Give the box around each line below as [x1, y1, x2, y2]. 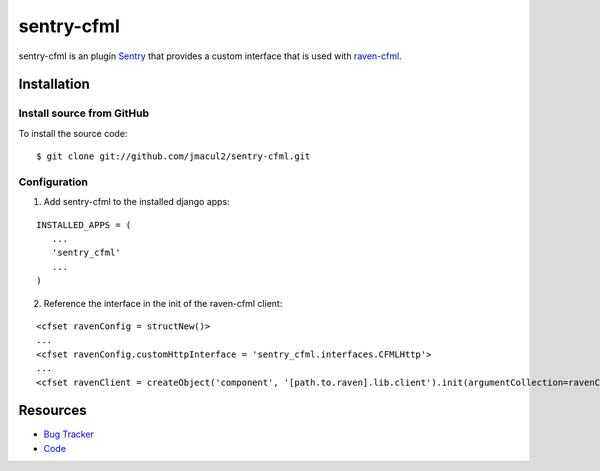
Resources [18, 402, 87, 419]
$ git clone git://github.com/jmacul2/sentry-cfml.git [36, 151, 311, 162]
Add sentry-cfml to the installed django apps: [43, 196, 230, 208]
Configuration [18, 175, 89, 189]
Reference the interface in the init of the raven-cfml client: [43, 297, 283, 309]
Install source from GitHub [18, 106, 150, 120]
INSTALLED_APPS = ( [36, 219, 132, 230]
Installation [18, 76, 90, 93]
